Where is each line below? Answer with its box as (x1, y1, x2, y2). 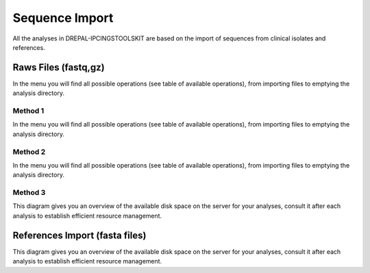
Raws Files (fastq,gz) (12, 62, 106, 73)
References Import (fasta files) (12, 229, 147, 241)
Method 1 (12, 106, 45, 116)
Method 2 (12, 147, 46, 157)
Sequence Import (12, 10, 114, 25)
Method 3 (12, 188, 46, 198)
